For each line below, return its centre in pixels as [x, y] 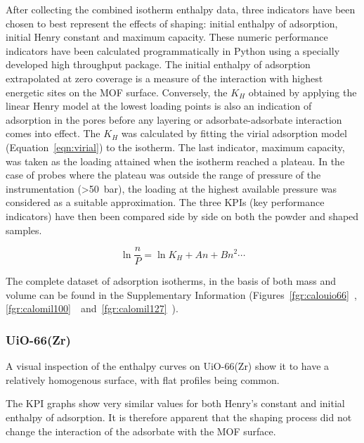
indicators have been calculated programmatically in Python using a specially [173, 50]
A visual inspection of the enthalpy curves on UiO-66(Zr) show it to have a [168, 366]
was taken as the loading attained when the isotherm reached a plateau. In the [175, 161]
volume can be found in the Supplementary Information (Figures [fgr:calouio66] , [181, 294]
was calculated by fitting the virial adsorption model [234, 133]
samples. [24, 230]
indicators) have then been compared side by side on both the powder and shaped [182, 216]
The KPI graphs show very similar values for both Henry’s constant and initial [175, 403]
